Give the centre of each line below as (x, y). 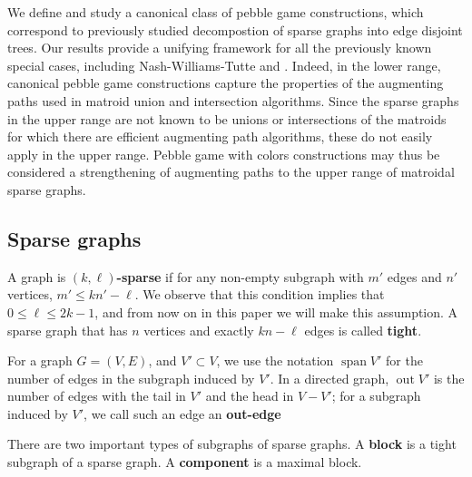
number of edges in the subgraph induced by (131, 378)
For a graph (40, 360)
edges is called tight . (363, 330)
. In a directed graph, (329, 378)
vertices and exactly (199, 330)
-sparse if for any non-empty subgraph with (240, 276)
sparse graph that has (68, 330)
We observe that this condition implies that (264, 294)
